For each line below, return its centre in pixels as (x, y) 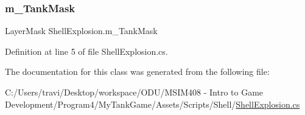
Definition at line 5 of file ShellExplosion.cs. (86, 51)
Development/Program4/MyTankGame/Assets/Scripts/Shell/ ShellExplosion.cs (152, 104)
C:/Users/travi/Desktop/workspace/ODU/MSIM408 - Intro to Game (134, 92)
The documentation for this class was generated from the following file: (137, 71)
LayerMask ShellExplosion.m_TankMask (81, 31)
